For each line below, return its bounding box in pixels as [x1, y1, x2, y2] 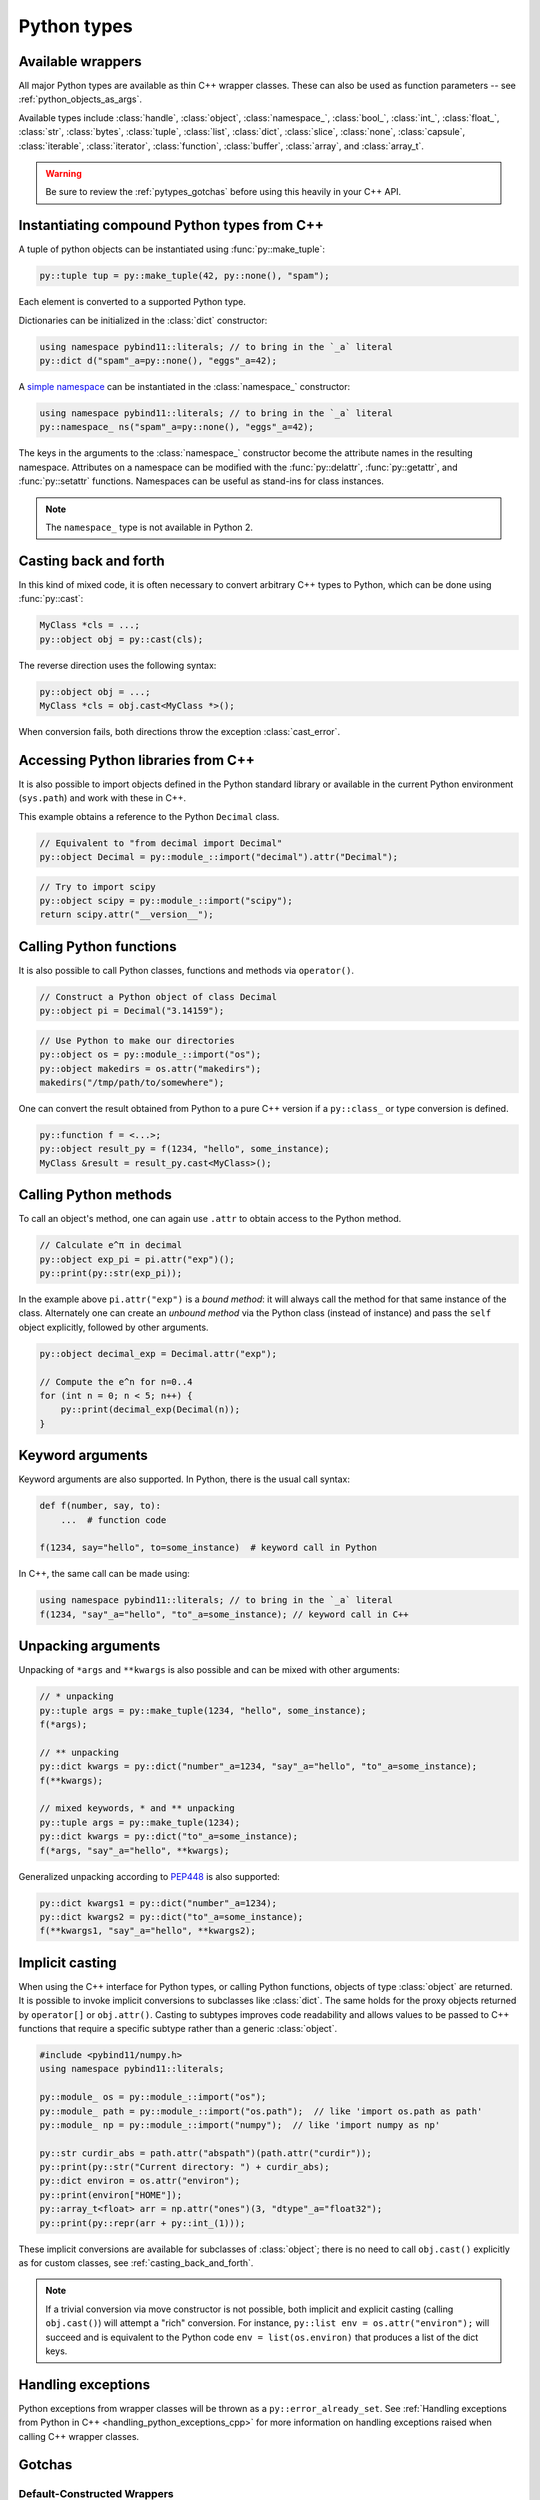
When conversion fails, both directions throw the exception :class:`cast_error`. [18, 725, 340, 737]
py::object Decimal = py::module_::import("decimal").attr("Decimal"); [39, 851, 399, 863]
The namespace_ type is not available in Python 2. [45, 521, 254, 533]
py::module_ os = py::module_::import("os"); [39, 2091, 267, 2103]
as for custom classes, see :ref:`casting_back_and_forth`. [18, 2257, 254, 2269]
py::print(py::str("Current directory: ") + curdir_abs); [39, 2161, 330, 2173]
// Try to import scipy [39, 881, 157, 892]
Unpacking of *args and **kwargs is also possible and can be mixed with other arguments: [18, 1664, 400, 1676]
